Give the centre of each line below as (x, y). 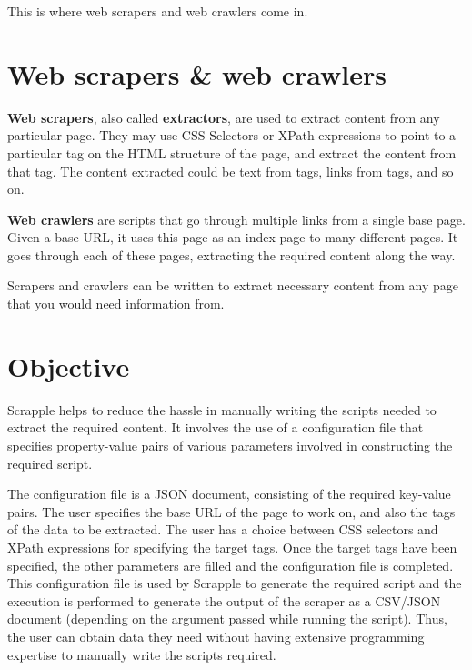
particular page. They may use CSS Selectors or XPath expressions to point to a (232, 135)
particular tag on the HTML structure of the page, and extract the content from (232, 152)
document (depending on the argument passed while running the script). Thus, (227, 619)
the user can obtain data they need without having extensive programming (216, 636)
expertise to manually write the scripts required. (142, 654)
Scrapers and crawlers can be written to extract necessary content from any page (233, 285)
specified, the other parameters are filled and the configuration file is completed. (231, 565)
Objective (69, 365)
